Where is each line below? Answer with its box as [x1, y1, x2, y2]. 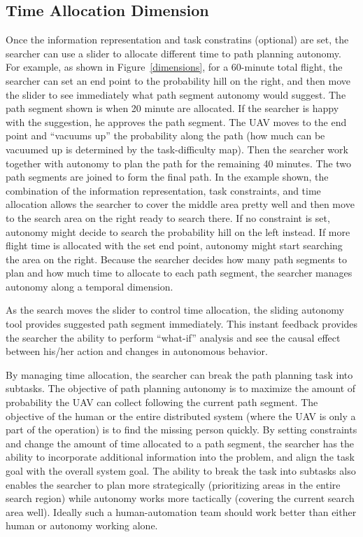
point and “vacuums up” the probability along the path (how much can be [6, 128, 325, 143]
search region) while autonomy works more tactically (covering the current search [6, 491, 355, 505]
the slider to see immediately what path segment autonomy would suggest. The [6, 87, 346, 102]
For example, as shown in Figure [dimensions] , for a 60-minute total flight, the [6, 60, 343, 74]
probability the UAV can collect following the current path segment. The [6, 395, 318, 410]
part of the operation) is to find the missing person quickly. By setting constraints [6, 422, 357, 437]
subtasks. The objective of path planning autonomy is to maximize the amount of [6, 381, 356, 396]
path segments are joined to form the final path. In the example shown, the [6, 169, 329, 184]
